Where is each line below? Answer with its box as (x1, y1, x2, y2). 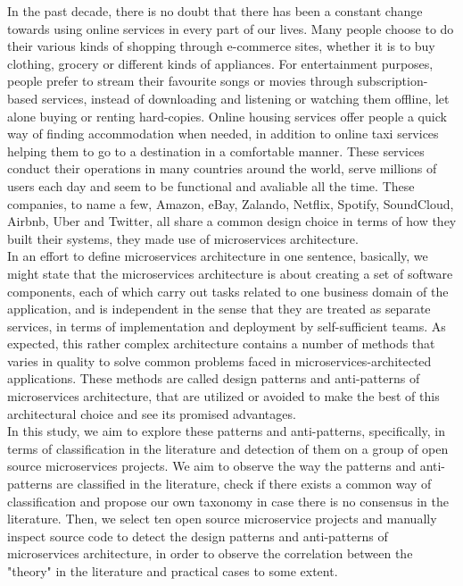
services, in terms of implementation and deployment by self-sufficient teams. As (7, 316, 446, 335)
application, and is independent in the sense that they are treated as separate (7, 299, 431, 318)
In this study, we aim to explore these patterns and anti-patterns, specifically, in (7, 422, 445, 440)
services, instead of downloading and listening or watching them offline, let (41, 88, 450, 107)
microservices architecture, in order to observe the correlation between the (7, 544, 413, 563)
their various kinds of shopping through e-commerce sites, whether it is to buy (7, 37, 435, 55)
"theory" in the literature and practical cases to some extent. (7, 562, 338, 580)
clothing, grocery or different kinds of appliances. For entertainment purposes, (7, 54, 434, 72)
